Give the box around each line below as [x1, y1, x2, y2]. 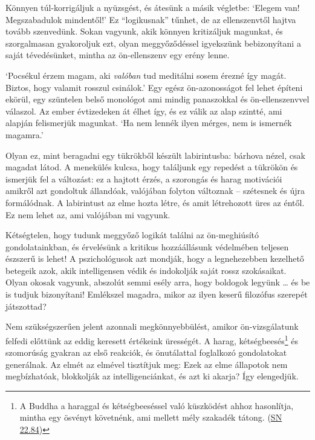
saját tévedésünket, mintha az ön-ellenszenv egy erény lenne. [5, 48, 230, 61]
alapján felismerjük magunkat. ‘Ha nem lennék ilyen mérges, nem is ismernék [5, 116, 292, 129]
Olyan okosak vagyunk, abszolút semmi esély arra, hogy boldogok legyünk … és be [5, 276, 310, 288]
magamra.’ [5, 128, 44, 141]
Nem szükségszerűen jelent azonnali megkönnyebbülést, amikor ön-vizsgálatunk [5, 320, 299, 333]
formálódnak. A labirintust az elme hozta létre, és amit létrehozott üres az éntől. [5, 196, 305, 208]
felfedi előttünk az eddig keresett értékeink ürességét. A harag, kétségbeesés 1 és [5, 332, 299, 347]
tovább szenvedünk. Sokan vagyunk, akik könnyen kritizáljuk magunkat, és [5, 25, 283, 38]
